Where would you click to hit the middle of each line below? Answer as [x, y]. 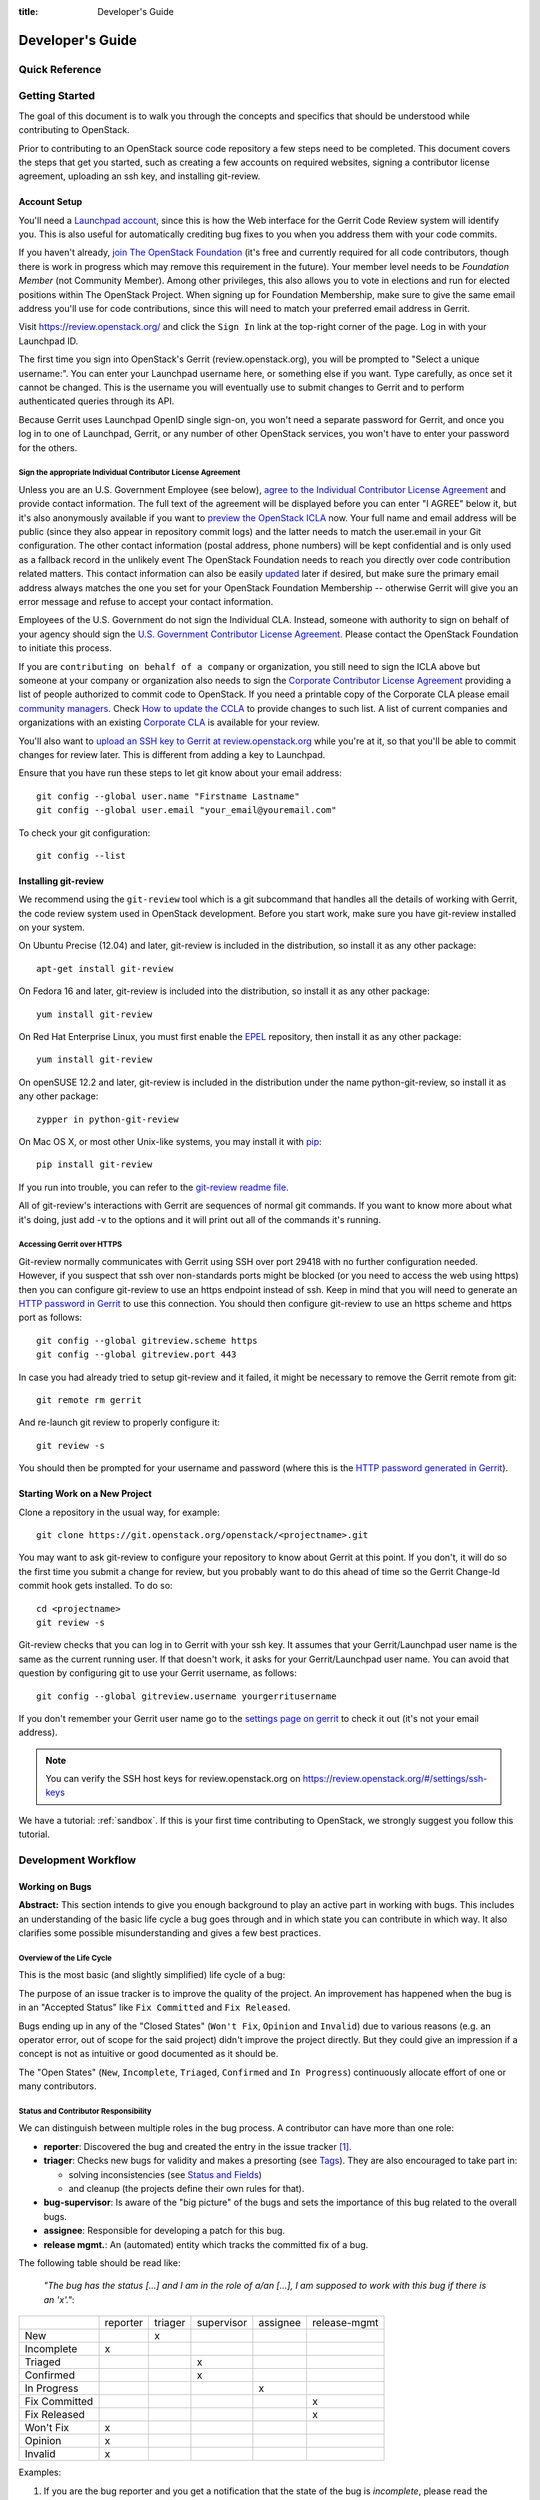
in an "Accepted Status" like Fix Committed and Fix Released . [154, 2007]
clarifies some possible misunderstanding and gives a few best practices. [170, 1932]
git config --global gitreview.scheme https [147, 1340]
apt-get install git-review [105, 968]
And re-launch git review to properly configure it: [119, 1422]
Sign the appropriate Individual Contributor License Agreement [129, 473]
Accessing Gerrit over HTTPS [70, 1245]
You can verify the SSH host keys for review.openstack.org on [173, 1779]
